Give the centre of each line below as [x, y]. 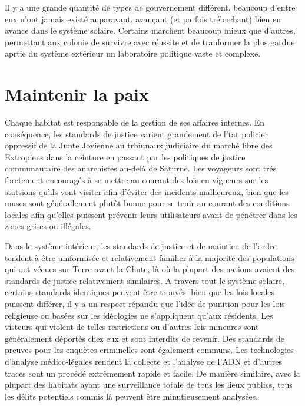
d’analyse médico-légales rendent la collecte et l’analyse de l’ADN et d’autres [144, 361]
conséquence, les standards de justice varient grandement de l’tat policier [136, 133]
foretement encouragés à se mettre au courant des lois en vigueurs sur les [137, 180]
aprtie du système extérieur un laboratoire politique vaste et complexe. [133, 53]
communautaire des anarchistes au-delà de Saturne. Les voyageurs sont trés [141, 168]
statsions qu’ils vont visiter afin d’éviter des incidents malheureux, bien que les [147, 191]
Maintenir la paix [77, 94]
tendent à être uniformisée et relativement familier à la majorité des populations [150, 257]
